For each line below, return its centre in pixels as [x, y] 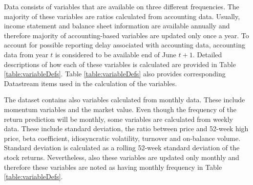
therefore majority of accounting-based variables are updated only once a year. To [126, 35]
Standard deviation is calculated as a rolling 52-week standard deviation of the [122, 148]
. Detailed [207, 54]
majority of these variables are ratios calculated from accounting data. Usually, [122, 16]
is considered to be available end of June [116, 54]
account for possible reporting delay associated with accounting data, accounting [125, 45]
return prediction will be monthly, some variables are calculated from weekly [118, 119]
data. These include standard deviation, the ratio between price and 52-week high [126, 128]
